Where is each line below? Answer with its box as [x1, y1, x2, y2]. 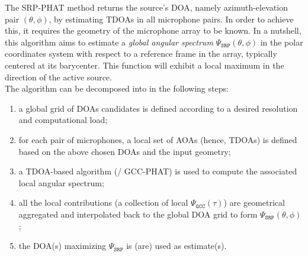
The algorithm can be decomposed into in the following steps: [5, 82, 229, 95]
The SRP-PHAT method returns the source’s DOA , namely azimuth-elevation [5, 1, 288, 13]
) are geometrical [223, 196, 285, 209]
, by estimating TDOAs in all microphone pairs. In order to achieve [49, 12, 294, 25]
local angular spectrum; [18, 176, 104, 189]
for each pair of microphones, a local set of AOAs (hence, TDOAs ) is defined [18, 133, 297, 145]
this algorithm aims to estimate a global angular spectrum [5, 35, 213, 48]
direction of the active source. [5, 70, 112, 83]
